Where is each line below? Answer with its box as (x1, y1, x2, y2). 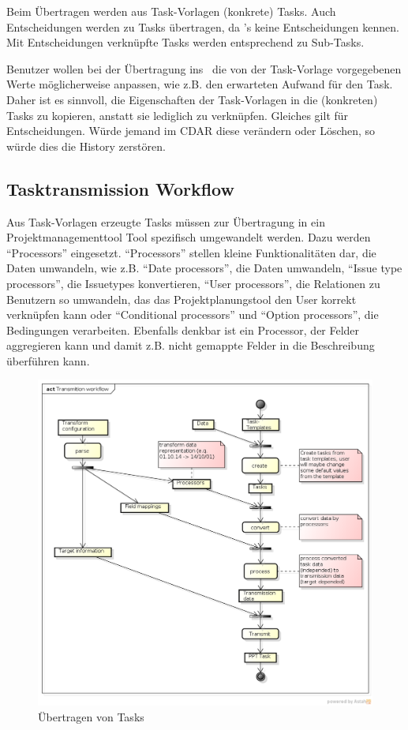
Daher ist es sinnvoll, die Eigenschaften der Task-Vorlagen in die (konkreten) (6, 91, 378, 107)
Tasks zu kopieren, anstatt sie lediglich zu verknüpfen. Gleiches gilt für (6, 107, 349, 123)
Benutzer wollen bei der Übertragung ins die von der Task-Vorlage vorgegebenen (6, 60, 402, 77)
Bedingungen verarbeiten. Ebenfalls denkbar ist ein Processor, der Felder (6, 321, 360, 338)
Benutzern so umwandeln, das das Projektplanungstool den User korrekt (6, 290, 357, 307)
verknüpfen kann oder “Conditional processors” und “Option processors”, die (6, 306, 379, 323)
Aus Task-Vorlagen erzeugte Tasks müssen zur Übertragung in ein (6, 213, 325, 230)
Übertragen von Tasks (38, 708, 144, 724)
